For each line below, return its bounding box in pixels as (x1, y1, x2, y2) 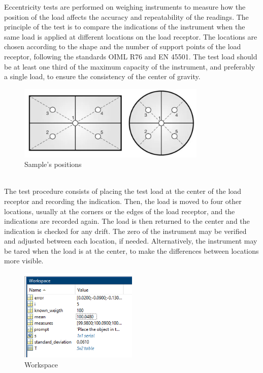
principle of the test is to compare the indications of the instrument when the (4, 21, 245, 32)
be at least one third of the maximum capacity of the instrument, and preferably (4, 61, 255, 72)
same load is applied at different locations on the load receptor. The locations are (4, 31, 257, 42)
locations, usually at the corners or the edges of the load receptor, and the (4, 206, 235, 216)
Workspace (24, 359, 58, 369)
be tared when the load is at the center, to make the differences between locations (4, 245, 259, 256)
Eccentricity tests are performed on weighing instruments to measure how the (4, 2, 246, 12)
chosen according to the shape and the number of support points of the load (4, 41, 241, 52)
